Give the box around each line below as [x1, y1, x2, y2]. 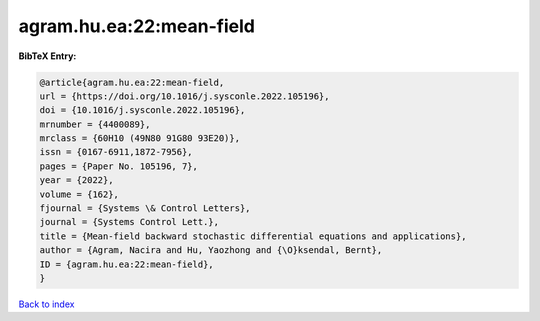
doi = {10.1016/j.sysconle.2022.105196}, [39, 105, 246, 116]
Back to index [18, 298, 75, 310]
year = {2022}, [39, 175, 114, 186]
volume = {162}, [39, 188, 120, 200]
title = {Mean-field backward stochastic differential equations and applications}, [39, 230, 467, 242]
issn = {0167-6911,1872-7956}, [39, 146, 194, 158]
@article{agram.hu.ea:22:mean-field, [39, 76, 225, 88]
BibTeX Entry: [18, 50, 77, 62]
